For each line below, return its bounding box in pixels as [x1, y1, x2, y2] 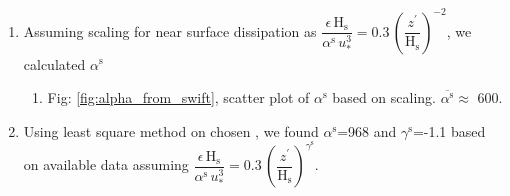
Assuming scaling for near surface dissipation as [23, 20, 317, 41]
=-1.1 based [412, 120, 486, 141]
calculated [23, 53, 86, 74]
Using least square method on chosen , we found [23, 120, 319, 141]
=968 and [337, 120, 397, 141]
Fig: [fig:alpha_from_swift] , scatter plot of [47, 87, 310, 108]
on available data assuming [23, 154, 189, 175]
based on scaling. [332, 87, 436, 108]
